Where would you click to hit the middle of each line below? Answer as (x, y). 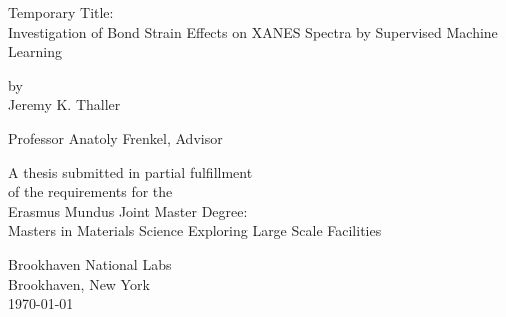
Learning (35, 51)
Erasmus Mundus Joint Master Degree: (128, 210)
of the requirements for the (90, 191)
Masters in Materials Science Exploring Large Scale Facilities (195, 230)
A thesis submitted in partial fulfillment (130, 171)
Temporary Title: (61, 12)
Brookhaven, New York (79, 283)
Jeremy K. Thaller (64, 104)
